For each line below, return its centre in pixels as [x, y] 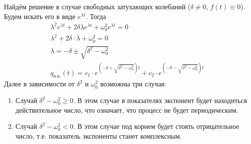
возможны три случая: [133, 84]
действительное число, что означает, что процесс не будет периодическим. [127, 110]
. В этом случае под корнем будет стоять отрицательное [156, 126]
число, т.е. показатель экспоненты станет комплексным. [99, 135]
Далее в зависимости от [39, 84]
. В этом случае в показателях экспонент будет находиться [160, 100]
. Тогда [96, 16]
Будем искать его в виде [40, 16]
